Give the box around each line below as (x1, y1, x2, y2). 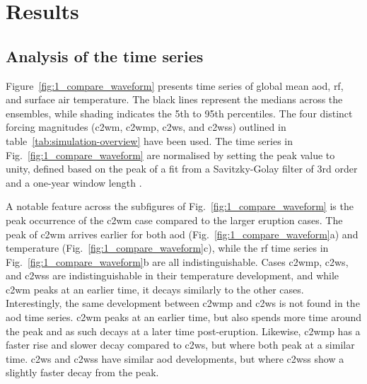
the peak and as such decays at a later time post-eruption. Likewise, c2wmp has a (6, 323, 361, 338)
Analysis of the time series (6, 45, 204, 66)
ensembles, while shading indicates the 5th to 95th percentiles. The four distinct (6, 105, 353, 120)
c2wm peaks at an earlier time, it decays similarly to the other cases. (6, 281, 304, 296)
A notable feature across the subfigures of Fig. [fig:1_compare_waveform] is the (6, 199, 354, 214)
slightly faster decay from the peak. (6, 365, 159, 380)
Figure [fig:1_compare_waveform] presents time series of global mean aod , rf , (6, 78, 344, 93)
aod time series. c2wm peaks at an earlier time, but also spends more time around (6, 310, 362, 325)
